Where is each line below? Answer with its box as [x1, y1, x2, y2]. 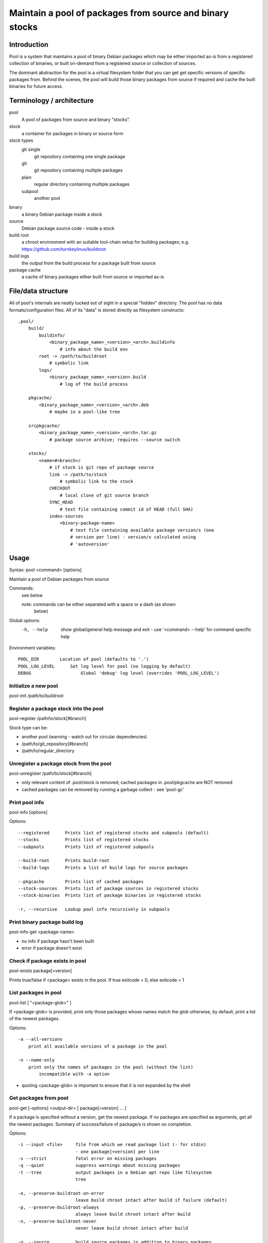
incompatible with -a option [39, 1071, 110, 1077]
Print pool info [9, 799, 44, 805]
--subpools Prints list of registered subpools [18, 844, 154, 850]
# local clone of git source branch [60, 492, 149, 498]
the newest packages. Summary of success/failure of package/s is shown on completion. [9, 1121, 192, 1127]
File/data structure [9, 287, 68, 295]
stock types [9, 137, 33, 143]
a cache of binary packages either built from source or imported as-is [21, 274, 164, 280]
